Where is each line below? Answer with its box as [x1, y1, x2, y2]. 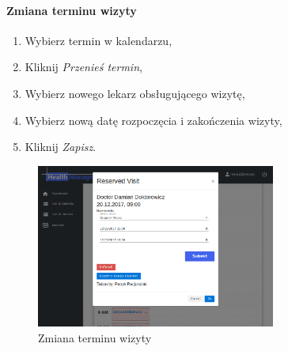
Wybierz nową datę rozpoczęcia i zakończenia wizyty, [25, 111, 282, 128]
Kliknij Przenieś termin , [25, 58, 142, 75]
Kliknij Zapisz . [25, 138, 97, 155]
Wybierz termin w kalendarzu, [25, 32, 172, 48]
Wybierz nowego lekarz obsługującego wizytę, [25, 85, 245, 101]
